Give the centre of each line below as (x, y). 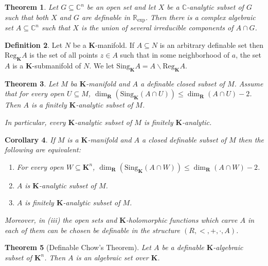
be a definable (183, 247)
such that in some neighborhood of (175, 55)
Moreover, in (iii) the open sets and (61, 219)
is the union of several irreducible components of (157, 28)
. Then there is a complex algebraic (200, 17)
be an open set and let (121, 7)
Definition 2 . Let (34, 45)
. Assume (249, 83)
